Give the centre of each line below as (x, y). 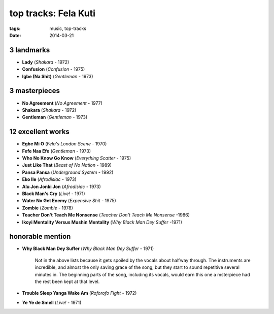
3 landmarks (30, 50)
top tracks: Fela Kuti (53, 13)
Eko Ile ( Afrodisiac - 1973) (49, 179)
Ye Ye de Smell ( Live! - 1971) (52, 302)
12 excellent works (39, 132)
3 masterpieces (35, 91)
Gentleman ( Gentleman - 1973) (55, 117)
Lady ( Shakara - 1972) (46, 62)
